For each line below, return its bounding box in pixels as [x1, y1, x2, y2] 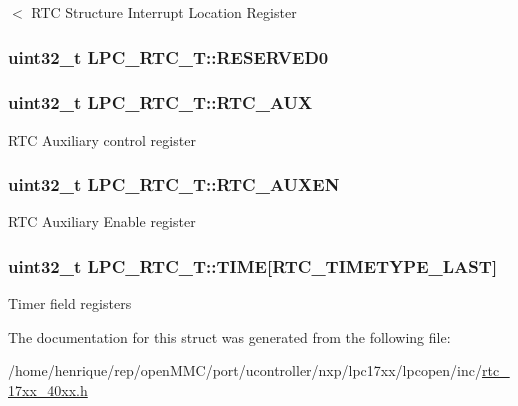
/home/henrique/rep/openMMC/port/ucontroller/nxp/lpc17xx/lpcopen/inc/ [8, 360, 482, 381]
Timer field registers [8, 293, 132, 314]
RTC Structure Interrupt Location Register [31, 2, 297, 22]
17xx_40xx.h [8, 380, 88, 401]
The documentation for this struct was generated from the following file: [8, 326, 451, 347]
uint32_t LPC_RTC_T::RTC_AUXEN [8, 172, 340, 197]
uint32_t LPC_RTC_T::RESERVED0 [8, 44, 329, 69]
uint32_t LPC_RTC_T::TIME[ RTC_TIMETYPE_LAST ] [8, 253, 498, 278]
